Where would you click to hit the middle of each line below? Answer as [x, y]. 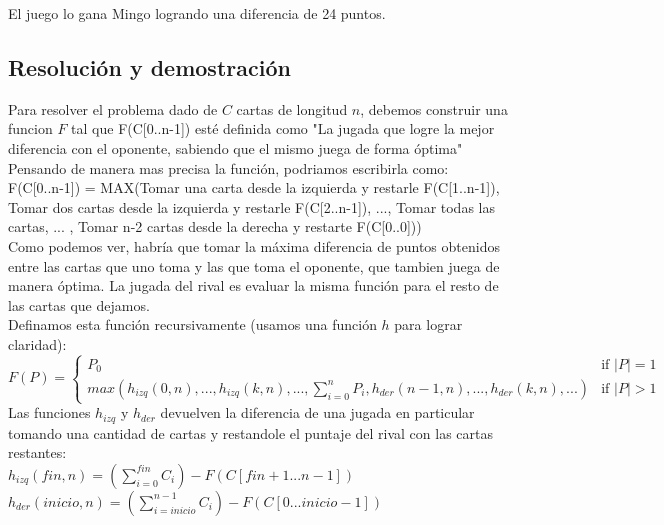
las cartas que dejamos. [79, 304]
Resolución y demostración [149, 66]
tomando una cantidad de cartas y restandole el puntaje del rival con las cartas [251, 432]
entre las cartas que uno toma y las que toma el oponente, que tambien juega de [254, 265]
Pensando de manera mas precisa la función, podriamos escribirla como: [228, 167]
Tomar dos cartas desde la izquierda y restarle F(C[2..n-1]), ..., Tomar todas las [251, 206]
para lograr [428, 324]
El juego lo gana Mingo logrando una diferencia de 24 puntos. [197, 13]
